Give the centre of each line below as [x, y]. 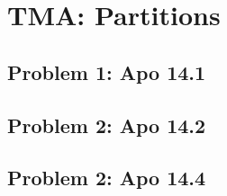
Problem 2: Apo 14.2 [107, 125]
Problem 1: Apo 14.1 [107, 71]
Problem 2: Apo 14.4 [107, 178]
